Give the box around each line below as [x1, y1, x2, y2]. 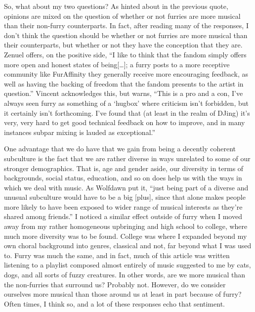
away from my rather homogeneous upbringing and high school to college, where [4, 221, 248, 231]
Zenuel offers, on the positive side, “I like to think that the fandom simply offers [4, 49, 247, 59]
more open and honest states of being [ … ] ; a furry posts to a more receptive [4, 59, 230, 69]
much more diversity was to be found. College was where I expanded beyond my [4, 230, 247, 241]
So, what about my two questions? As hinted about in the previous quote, [4, 1, 228, 11]
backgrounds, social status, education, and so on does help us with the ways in [4, 173, 242, 183]
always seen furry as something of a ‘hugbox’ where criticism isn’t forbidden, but [4, 97, 249, 108]
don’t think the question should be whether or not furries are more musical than [4, 30, 248, 40]
